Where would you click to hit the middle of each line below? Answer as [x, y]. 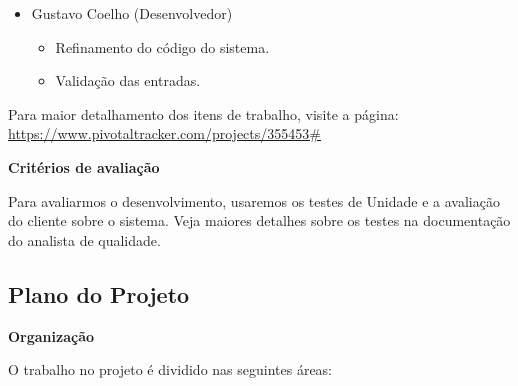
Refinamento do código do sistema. [162, 46]
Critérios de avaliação [84, 166]
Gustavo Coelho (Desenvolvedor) [132, 13]
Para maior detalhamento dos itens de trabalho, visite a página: [203, 113]
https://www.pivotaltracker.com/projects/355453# [164, 133]
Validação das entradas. [128, 80]
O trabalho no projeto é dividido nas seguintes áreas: [170, 369]
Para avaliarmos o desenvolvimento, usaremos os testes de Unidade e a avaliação [254, 200]
